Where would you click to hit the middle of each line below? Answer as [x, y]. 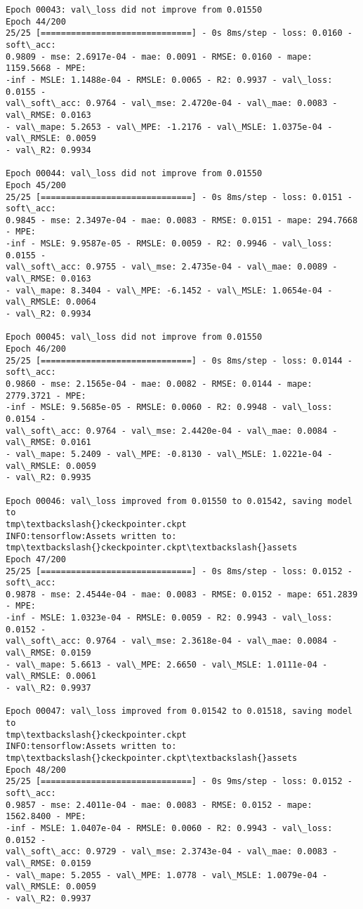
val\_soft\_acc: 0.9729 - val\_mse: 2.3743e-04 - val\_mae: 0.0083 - [172, 852]
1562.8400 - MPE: [46, 817]
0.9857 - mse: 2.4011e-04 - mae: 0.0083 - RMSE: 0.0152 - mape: [159, 805]
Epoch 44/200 [36, 21]
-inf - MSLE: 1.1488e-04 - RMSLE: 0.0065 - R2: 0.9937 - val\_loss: [169, 80]
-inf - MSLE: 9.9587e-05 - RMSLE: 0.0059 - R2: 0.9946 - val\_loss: [169, 244]
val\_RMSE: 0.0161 [48, 443]
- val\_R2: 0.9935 [48, 478]
